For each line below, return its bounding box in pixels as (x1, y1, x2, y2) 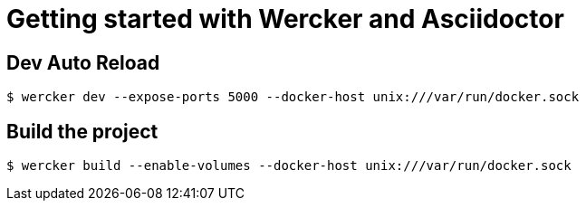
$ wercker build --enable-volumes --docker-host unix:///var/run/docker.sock (6, 158, 572, 174)
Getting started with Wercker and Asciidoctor (6, 4, 564, 34)
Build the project (6, 119, 159, 143)
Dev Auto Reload (6, 51, 160, 74)
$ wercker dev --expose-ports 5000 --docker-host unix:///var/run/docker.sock (6, 90, 580, 105)
